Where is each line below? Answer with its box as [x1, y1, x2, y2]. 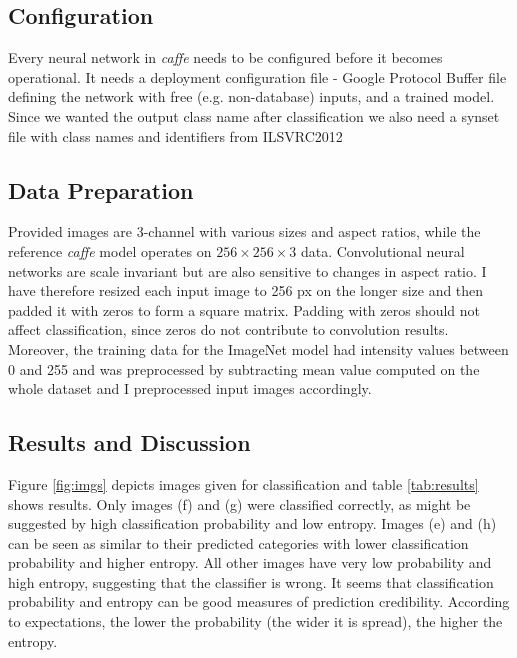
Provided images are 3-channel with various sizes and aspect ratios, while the [8, 221, 481, 242]
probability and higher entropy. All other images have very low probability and [8, 552, 492, 573]
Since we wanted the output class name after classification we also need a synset [8, 105, 500, 126]
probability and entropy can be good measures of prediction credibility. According [8, 591, 510, 612]
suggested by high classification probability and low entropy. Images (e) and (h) [8, 513, 497, 534]
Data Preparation [8, 174, 194, 205]
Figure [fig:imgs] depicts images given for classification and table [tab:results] [8, 473, 479, 494]
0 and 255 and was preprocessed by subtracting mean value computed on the [8, 358, 480, 379]
